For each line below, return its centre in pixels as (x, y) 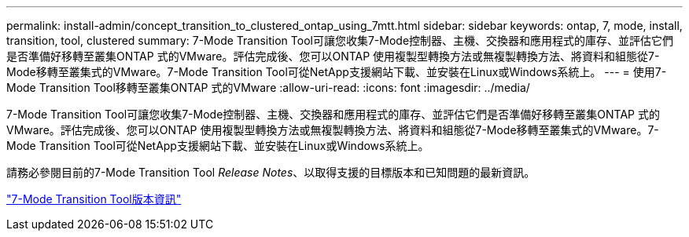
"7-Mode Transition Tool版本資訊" (94, 199)
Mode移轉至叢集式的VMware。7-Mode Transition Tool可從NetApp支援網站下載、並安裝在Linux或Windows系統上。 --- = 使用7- (337, 72)
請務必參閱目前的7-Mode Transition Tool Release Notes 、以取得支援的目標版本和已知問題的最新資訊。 (271, 172)
